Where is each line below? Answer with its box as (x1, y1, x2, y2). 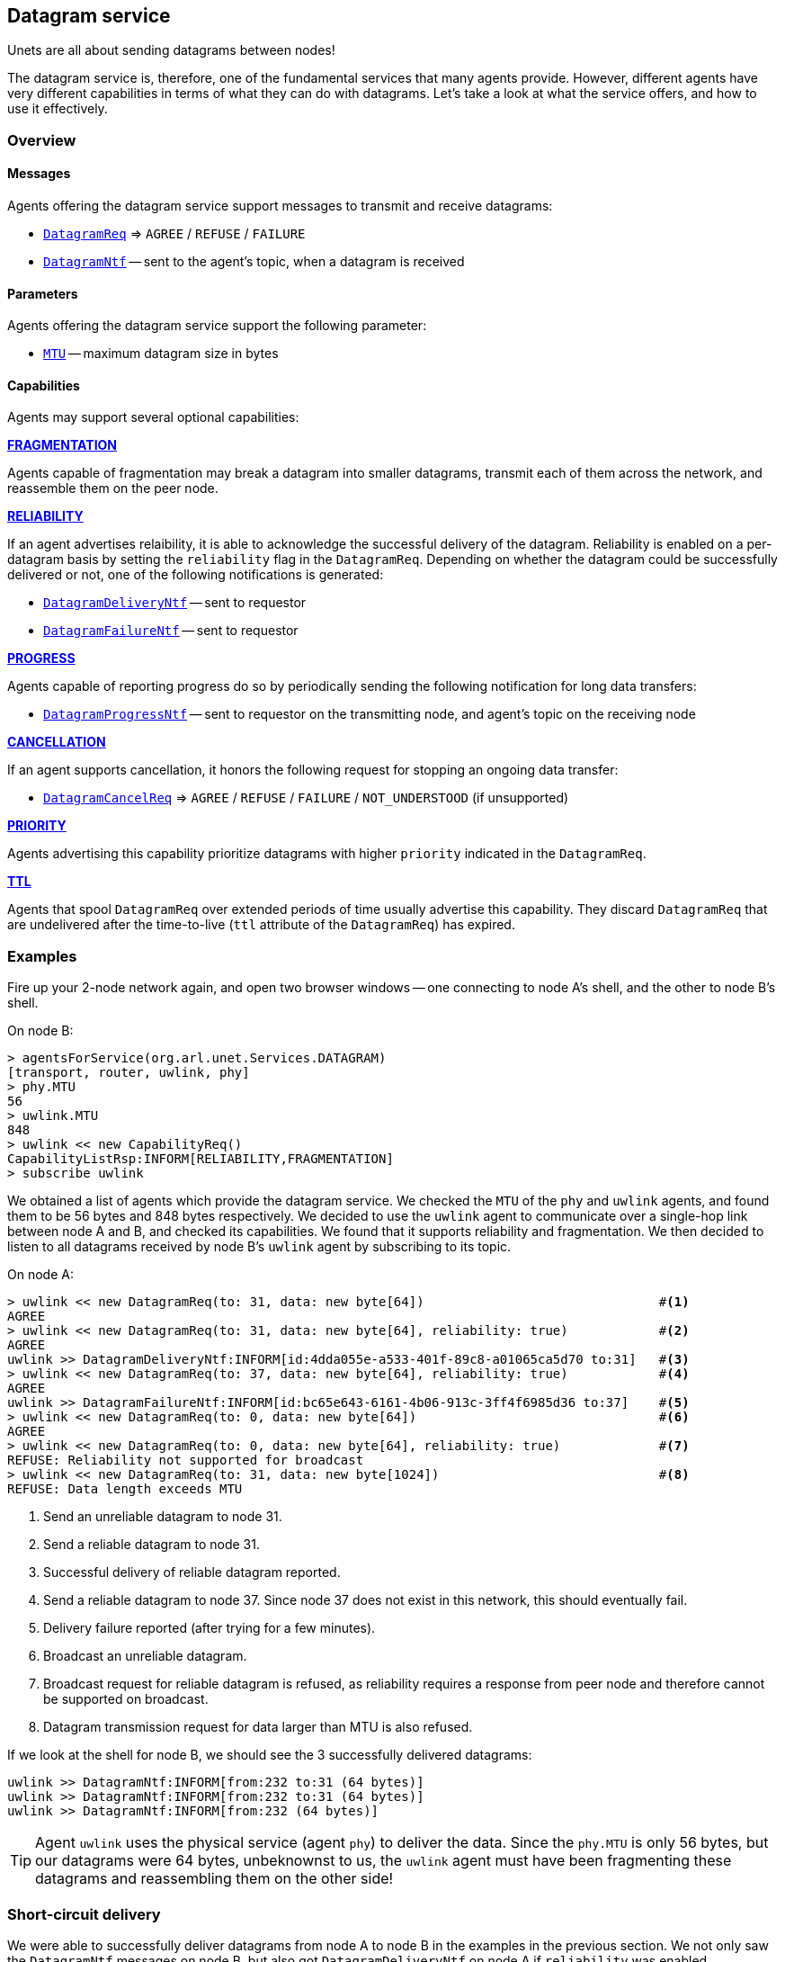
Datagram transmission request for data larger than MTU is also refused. (43, 1719, 473, 1735)
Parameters (7, 285, 78, 301)
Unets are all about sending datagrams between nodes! (7, 42, 335, 58)
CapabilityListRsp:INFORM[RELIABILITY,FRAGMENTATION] (7, 1151, 394, 1167)
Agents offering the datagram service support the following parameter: (7, 318, 427, 334)
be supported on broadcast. (43, 1691, 209, 1707)
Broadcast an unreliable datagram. (43, 1648, 247, 1664)
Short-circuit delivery (7, 1904, 161, 1923)
